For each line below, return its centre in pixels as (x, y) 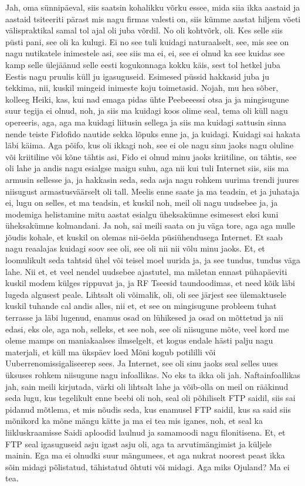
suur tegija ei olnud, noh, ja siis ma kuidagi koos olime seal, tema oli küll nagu (147, 111)
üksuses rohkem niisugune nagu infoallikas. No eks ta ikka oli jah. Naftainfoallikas (153, 375)
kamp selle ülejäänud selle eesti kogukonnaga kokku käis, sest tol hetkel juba (143, 64)
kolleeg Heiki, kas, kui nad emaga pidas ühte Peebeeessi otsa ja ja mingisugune (147, 99)
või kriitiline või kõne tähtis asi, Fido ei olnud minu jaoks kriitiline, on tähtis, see (151, 156)
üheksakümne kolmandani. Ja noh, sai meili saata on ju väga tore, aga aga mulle (150, 225)
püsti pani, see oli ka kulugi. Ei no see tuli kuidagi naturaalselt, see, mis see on (147, 41)
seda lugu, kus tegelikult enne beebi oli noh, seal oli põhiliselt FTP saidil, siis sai (150, 398)
